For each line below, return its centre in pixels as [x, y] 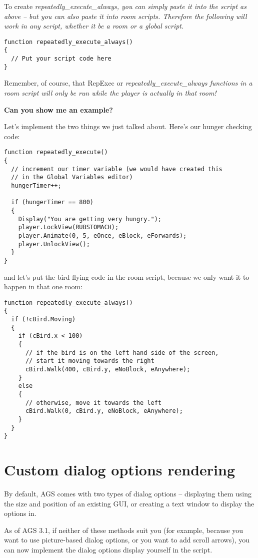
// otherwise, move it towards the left [93, 403]
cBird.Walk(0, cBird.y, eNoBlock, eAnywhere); [104, 411]
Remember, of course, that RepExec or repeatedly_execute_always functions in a [128, 83]
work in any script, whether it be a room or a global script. [94, 26]
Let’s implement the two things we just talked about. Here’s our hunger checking [128, 126]
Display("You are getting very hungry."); [90, 219]
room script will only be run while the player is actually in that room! [110, 93]
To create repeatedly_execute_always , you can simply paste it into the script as [125, 6]
